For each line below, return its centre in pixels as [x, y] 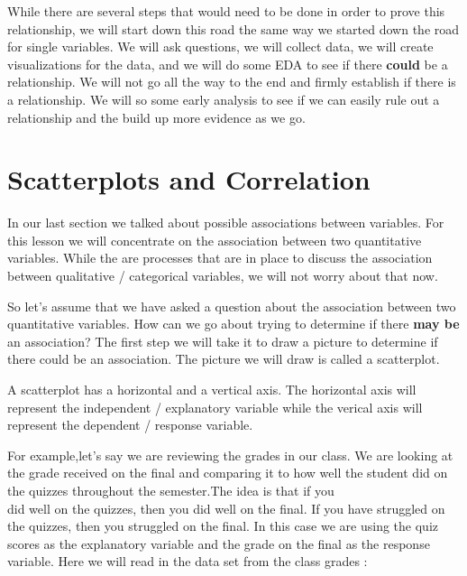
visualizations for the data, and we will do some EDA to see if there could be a [228, 64]
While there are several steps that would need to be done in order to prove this [226, 11]
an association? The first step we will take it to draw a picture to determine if [223, 341]
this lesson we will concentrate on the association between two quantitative [215, 240]
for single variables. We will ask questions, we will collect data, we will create [220, 46]
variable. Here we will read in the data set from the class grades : [188, 561]
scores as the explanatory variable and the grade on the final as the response [219, 543]
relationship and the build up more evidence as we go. [156, 117]
